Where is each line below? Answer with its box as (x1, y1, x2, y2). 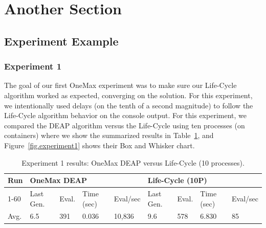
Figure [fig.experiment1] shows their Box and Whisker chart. (4, 140, 195, 150)
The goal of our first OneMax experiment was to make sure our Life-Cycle (4, 80, 237, 90)
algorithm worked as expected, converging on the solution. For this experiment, (4, 89, 253, 100)
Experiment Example (4, 33, 119, 49)
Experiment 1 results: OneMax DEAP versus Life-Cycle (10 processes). (21, 157, 245, 168)
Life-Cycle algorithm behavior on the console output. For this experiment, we (4, 110, 247, 121)
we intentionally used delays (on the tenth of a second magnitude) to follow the (4, 100, 253, 110)
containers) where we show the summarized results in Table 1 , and (4, 130, 214, 141)
